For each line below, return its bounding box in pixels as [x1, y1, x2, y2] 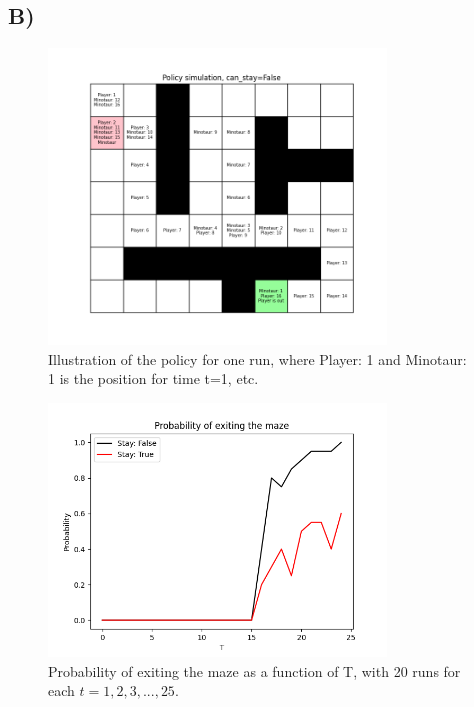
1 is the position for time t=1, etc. [48, 368, 259, 389]
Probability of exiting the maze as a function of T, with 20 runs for [48, 660, 461, 681]
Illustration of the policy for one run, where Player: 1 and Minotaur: [48, 348, 467, 369]
